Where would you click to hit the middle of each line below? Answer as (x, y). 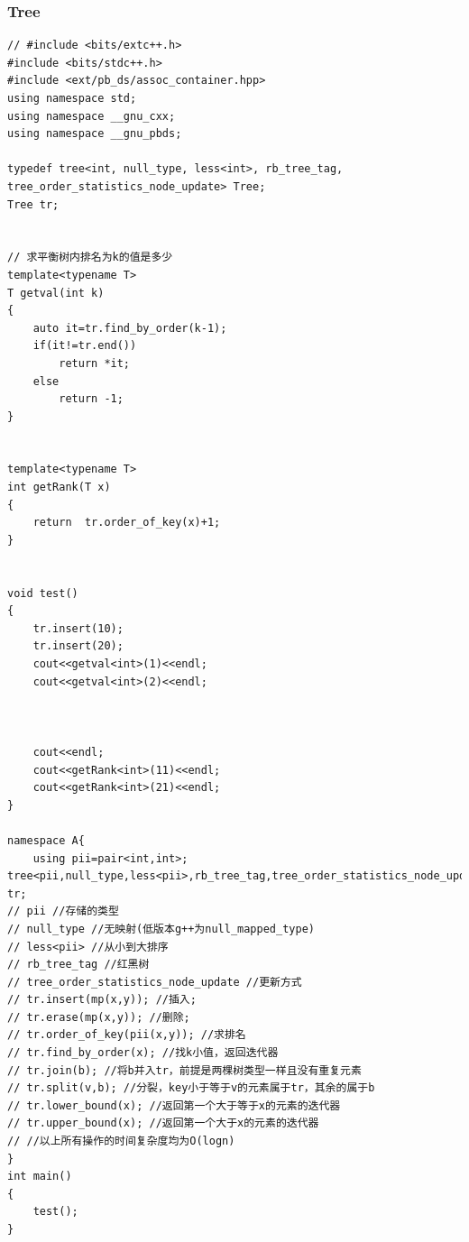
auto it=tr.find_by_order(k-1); (130, 328)
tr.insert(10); (78, 628)
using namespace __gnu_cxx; (92, 116)
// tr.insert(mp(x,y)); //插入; (102, 1000)
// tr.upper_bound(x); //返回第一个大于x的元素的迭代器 (163, 1123)
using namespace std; (72, 98)
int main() (40, 1177)
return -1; (91, 399)
